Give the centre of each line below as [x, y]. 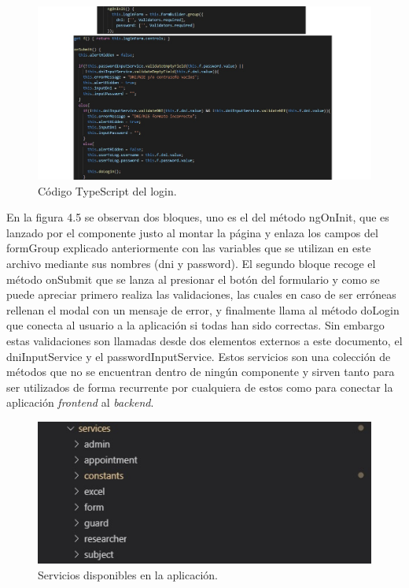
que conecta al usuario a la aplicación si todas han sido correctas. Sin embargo [195, 325]
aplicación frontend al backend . [80, 402]
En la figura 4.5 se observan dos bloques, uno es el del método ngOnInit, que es [198, 217]
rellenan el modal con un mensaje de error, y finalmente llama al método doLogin [203, 309]
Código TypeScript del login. [107, 190]
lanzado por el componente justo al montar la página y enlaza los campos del [192, 232]
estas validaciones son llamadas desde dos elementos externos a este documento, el [204, 341]
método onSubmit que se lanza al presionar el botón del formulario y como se [193, 279]
